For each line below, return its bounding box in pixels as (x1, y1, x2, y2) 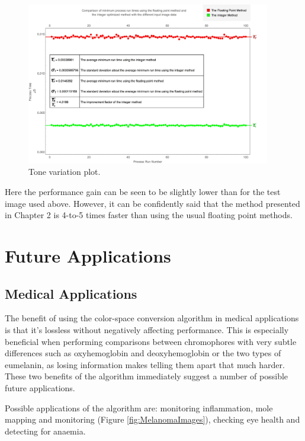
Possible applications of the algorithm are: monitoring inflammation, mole (5, 401, 273, 414)
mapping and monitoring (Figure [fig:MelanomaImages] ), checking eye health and (5, 413, 300, 426)
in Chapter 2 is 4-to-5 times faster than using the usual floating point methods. (5, 209, 293, 221)
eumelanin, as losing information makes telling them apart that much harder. (5, 358, 285, 370)
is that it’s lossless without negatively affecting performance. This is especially (5, 324, 289, 336)
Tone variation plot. (28, 165, 101, 178)
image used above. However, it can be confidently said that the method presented (5, 197, 300, 209)
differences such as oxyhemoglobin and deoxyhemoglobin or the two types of (5, 347, 281, 359)
